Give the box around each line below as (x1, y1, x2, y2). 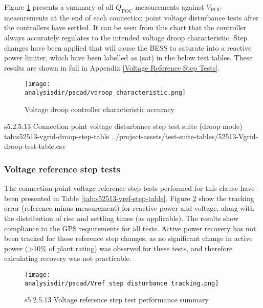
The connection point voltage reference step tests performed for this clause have (4, 183, 255, 193)
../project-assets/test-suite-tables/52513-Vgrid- (112, 130, 258, 141)
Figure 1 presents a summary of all (4, 2, 114, 12)
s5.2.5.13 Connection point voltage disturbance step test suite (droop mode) (4, 121, 243, 131)
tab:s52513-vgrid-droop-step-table (4, 130, 109, 141)
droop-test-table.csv (4, 141, 66, 151)
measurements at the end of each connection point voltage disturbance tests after (4, 12, 259, 23)
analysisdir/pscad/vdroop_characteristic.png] (25, 89, 186, 97)
